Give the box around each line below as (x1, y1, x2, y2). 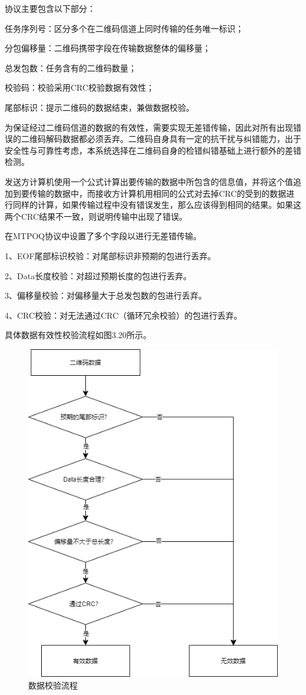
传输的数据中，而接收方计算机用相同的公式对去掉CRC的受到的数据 (29, 187, 287, 199)
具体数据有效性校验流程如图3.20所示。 (5, 329, 151, 341)
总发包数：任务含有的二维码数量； (5, 61, 137, 74)
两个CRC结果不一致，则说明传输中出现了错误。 (5, 210, 188, 222)
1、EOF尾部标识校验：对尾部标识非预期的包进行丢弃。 (5, 249, 216, 262)
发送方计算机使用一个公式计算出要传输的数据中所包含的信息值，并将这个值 (5, 175, 293, 187)
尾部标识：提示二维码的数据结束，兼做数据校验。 (5, 101, 194, 113)
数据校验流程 (28, 679, 78, 691)
